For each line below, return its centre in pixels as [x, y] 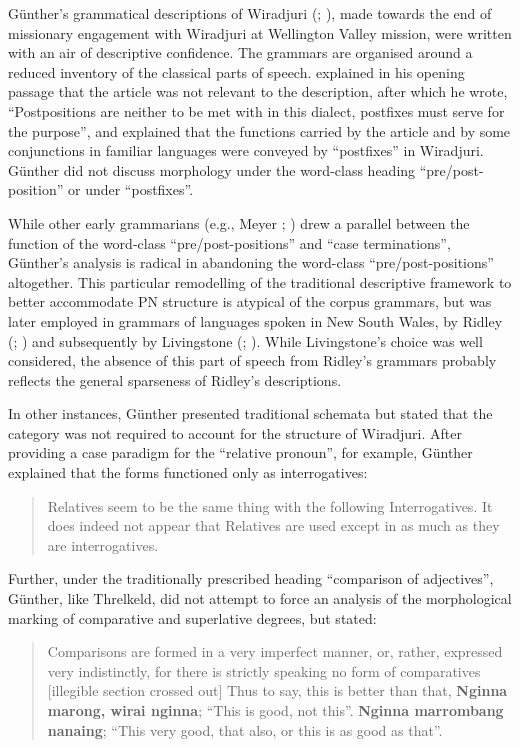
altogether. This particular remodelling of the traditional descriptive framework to [260, 281]
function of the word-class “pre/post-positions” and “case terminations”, [229, 242]
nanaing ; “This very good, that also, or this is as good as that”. [245, 729]
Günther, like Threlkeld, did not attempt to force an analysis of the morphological [260, 598]
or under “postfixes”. [130, 189]
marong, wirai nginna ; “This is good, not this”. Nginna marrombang [275, 710]
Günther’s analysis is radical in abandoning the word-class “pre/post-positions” [251, 262]
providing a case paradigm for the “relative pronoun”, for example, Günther [240, 452]
